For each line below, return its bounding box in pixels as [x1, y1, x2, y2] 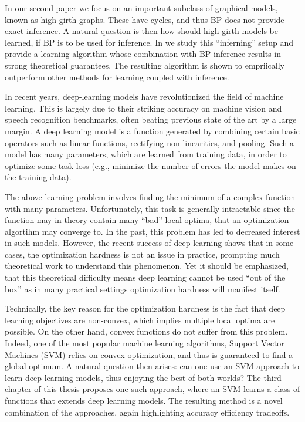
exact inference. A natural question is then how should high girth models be [5, 25, 278, 37]
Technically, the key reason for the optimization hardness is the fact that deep [5, 302, 286, 315]
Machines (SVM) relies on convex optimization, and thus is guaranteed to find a [5, 348, 293, 360]
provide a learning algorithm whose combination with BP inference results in [5, 48, 282, 60]
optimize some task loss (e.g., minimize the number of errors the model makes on [5, 159, 296, 171]
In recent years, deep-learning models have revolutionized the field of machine [5, 90, 284, 103]
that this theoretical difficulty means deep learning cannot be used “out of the [5, 271, 286, 283]
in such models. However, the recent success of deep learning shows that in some [5, 237, 294, 249]
